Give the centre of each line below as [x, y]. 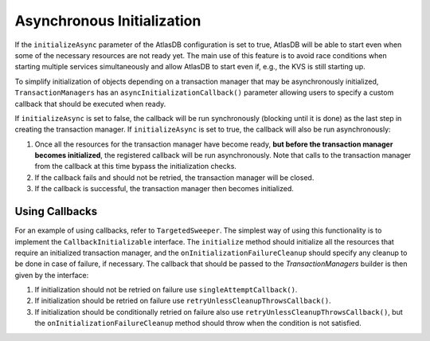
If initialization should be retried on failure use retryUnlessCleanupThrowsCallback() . [183, 301]
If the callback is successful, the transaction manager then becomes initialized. [164, 189]
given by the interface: [52, 275]
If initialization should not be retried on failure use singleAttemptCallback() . [166, 290]
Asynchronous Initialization [108, 21]
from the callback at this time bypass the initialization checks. [135, 167]
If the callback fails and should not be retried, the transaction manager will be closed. [174, 177]
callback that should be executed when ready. [90, 104]
